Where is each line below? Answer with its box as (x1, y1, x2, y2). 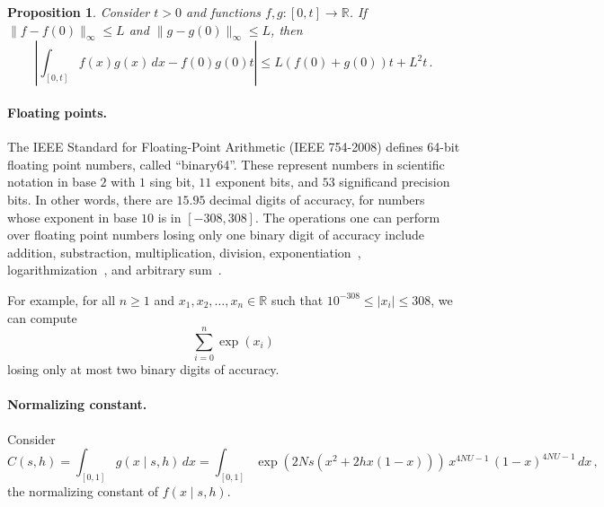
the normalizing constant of (7, 482, 159, 501)
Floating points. (7, 102, 108, 121)
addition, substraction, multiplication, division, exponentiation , (7, 242, 361, 261)
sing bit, (149, 172, 195, 191)
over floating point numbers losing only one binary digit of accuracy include (7, 225, 424, 244)
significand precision (339, 172, 450, 191)
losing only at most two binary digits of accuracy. (7, 360, 280, 379)
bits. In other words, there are (7, 189, 173, 208)
